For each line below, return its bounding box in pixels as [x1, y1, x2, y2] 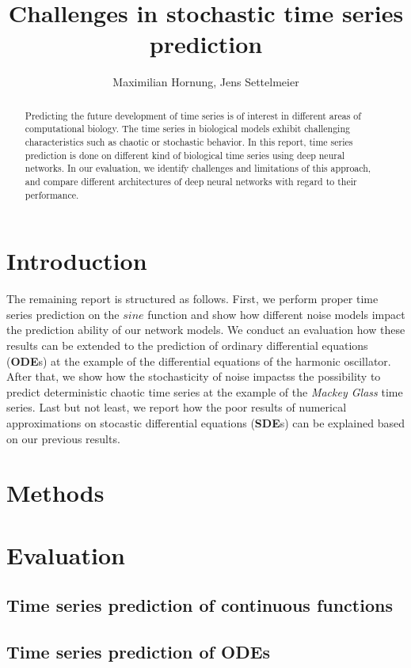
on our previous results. [6, 430, 120, 446]
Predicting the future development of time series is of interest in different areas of [25, 108, 361, 122]
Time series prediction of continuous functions [6, 593, 393, 617]
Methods [6, 476, 105, 509]
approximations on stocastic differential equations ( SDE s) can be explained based [6, 414, 405, 431]
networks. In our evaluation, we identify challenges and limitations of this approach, [25, 161, 371, 175]
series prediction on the [6, 306, 120, 322]
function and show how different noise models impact [147, 306, 405, 322]
